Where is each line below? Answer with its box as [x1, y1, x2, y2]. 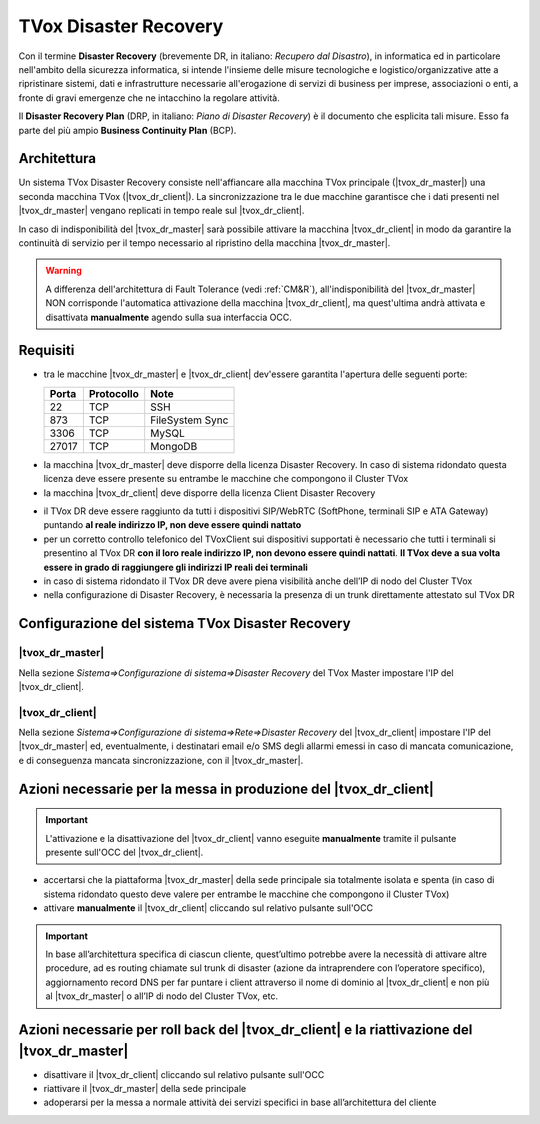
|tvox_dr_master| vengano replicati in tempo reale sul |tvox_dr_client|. [18, 205, 305, 217]
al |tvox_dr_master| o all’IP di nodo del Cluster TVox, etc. [45, 990, 279, 1002]
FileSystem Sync [150, 413, 229, 427]
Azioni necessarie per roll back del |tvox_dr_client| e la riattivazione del [18, 1021, 473, 1038]
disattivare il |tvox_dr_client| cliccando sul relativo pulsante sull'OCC [43, 1068, 325, 1080]
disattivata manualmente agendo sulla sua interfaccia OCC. [45, 311, 292, 323]
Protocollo [88, 386, 139, 400]
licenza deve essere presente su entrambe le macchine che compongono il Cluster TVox [43, 473, 409, 485]
